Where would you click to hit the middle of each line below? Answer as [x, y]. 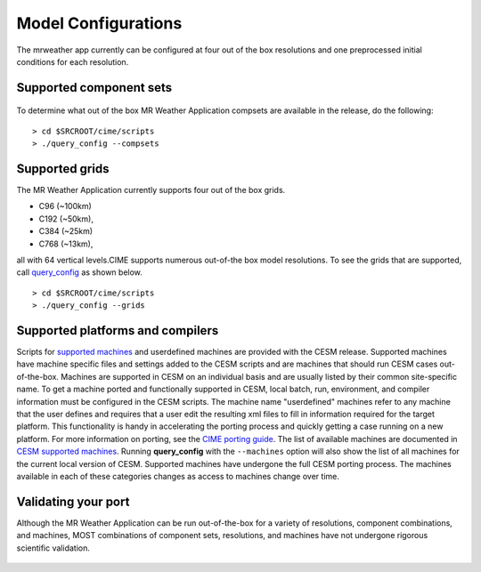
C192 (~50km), [66, 219]
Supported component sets [94, 88]
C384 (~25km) [66, 231]
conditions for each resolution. [73, 61]
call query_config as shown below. [79, 272]
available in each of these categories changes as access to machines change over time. [178, 476]
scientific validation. [53, 548]
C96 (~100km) [65, 206]
